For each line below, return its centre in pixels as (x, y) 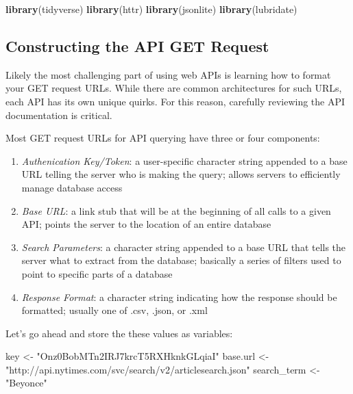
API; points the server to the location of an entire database (146, 224)
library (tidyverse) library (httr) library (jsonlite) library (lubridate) (151, 9)
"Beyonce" (26, 383)
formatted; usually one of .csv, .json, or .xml (114, 310)
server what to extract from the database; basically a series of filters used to (181, 260)
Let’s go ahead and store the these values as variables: (119, 333)
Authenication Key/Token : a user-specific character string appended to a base (184, 160)
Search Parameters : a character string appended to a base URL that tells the (184, 247)
